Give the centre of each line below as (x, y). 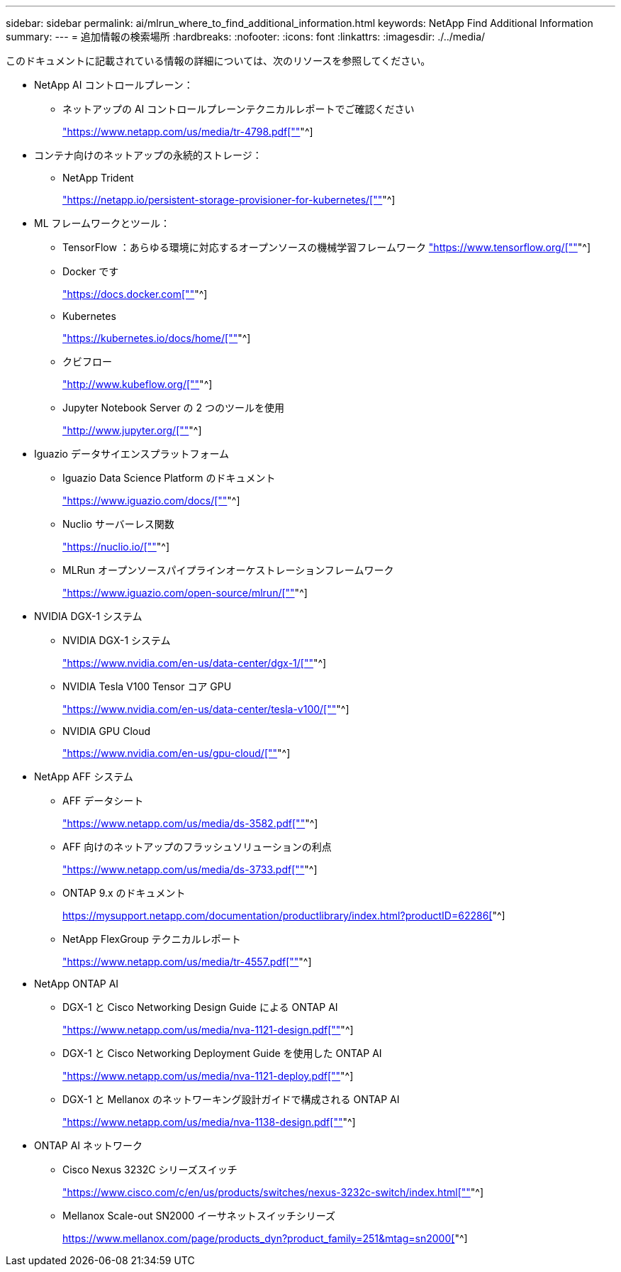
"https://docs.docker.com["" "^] (135, 294)
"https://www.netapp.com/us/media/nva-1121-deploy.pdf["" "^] (208, 1076)
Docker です (91, 271)
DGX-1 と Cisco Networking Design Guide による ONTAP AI (200, 1007)
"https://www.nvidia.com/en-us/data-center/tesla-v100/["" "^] (206, 709)
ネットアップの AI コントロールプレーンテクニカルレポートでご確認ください (239, 109)
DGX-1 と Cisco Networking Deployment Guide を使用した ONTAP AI (222, 1053)
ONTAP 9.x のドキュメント (124, 893)
